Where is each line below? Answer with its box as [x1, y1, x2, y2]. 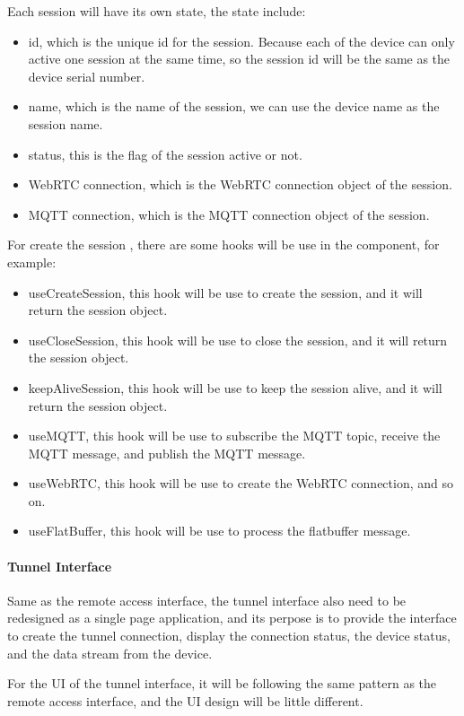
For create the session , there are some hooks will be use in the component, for [7, 235, 440, 254]
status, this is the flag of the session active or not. [28, 144, 302, 163]
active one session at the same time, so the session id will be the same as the [28, 49, 451, 68]
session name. [28, 114, 103, 133]
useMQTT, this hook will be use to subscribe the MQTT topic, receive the [28, 426, 441, 445]
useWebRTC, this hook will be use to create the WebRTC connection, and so [28, 474, 454, 493]
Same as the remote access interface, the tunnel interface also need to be [7, 590, 407, 609]
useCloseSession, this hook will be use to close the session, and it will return [28, 330, 448, 349]
